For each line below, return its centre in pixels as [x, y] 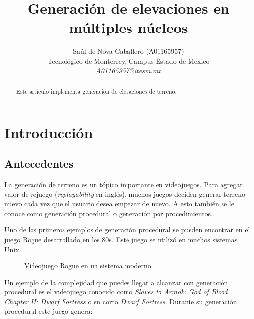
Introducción [49, 132]
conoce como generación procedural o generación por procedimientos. [109, 213]
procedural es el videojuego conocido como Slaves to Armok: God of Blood [116, 292]
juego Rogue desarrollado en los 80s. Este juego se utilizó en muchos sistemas [121, 239]
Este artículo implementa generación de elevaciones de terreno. [96, 91]
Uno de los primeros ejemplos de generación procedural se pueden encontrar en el [127, 230]
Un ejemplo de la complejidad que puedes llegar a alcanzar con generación [116, 282]
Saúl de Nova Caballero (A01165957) [128, 51]
